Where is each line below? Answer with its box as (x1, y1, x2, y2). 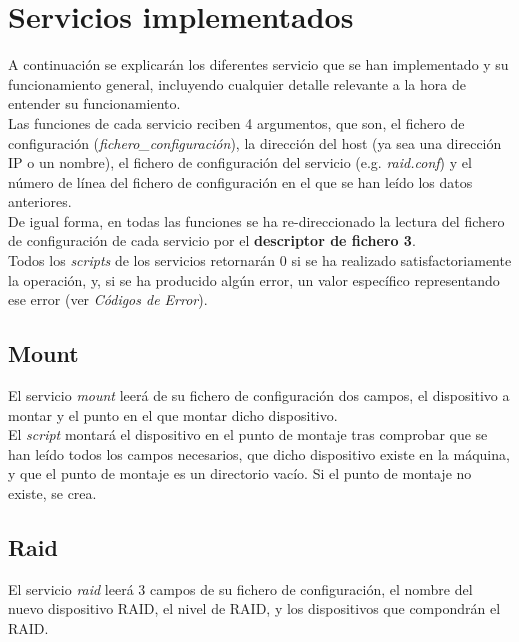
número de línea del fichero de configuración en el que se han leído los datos (8, 171, 473, 192)
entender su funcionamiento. (8, 93, 181, 114)
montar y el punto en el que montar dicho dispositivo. (8, 404, 338, 425)
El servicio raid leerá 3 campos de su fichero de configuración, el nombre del (8, 578, 473, 599)
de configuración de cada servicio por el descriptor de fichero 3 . (8, 230, 416, 251)
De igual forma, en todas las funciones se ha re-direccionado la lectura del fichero (8, 210, 505, 231)
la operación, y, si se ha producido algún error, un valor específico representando (8, 269, 500, 290)
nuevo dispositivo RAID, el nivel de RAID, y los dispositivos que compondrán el (8, 598, 501, 619)
